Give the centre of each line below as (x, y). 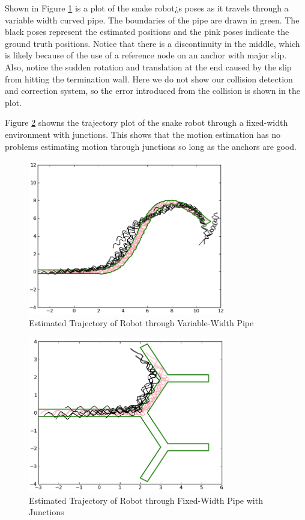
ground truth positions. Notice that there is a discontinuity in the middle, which (152, 43)
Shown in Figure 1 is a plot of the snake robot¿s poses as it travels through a (147, 8)
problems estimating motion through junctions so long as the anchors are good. (151, 146)
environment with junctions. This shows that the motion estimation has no (143, 134)
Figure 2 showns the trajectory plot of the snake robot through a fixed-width (146, 122)
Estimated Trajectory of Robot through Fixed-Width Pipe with (146, 500)
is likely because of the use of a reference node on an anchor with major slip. (146, 55)
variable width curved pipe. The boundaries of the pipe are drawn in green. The (152, 20)
